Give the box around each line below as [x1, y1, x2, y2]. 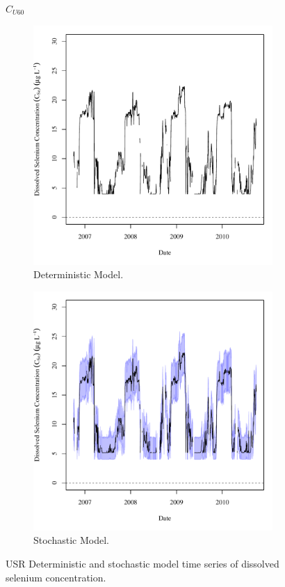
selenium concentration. [6, 570, 106, 584]
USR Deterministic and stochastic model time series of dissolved [6, 556, 279, 570]
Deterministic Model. [33, 267, 124, 282]
